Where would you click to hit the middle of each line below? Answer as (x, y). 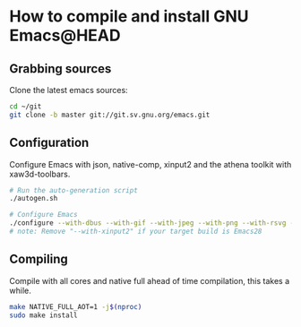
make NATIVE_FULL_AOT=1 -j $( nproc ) (76, 306)
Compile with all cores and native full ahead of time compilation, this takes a (150, 280)
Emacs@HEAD (65, 35)
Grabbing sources (60, 69)
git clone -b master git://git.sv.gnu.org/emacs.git (110, 115)
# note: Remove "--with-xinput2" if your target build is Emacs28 (136, 232)
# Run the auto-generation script (74, 190)
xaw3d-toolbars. (40, 174)
